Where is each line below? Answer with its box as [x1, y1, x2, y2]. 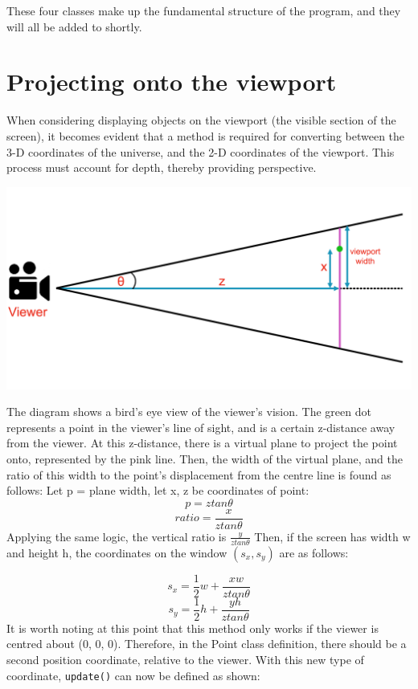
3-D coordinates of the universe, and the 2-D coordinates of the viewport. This [6, 143, 395, 160]
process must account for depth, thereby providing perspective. [6, 159, 317, 176]
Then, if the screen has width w [254, 528, 411, 544]
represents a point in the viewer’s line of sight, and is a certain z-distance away [6, 418, 395, 435]
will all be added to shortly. [6, 18, 142, 35]
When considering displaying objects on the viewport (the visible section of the [6, 112, 396, 128]
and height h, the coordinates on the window [6, 544, 227, 561]
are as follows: [279, 544, 349, 561]
